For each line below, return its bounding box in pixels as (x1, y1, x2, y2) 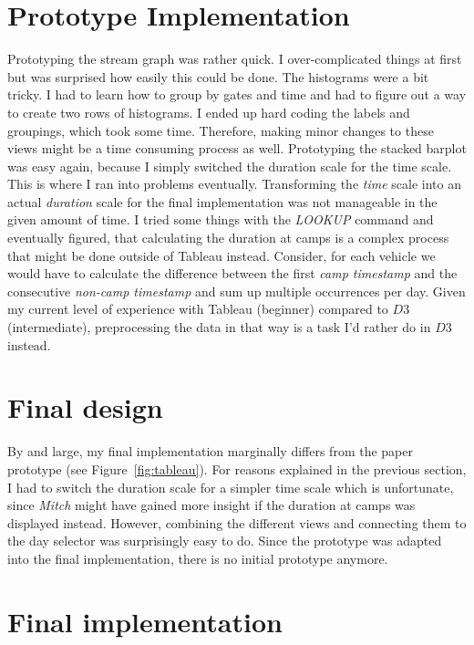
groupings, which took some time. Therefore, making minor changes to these (7, 120, 434, 140)
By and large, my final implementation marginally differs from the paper (7, 442, 413, 461)
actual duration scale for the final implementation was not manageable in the (7, 192, 438, 211)
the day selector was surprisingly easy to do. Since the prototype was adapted (7, 531, 442, 550)
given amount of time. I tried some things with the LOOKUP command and (7, 210, 434, 229)
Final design (7, 389, 163, 426)
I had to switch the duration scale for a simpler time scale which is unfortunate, (7, 477, 454, 496)
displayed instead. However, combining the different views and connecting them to (7, 513, 467, 532)
